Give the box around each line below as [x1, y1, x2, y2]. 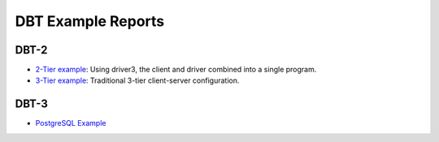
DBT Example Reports [15, 12, 165, 30]
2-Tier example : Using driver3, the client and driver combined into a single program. [35, 65, 317, 75]
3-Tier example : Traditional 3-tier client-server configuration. [35, 75, 240, 85]
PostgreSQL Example [35, 118, 106, 128]
